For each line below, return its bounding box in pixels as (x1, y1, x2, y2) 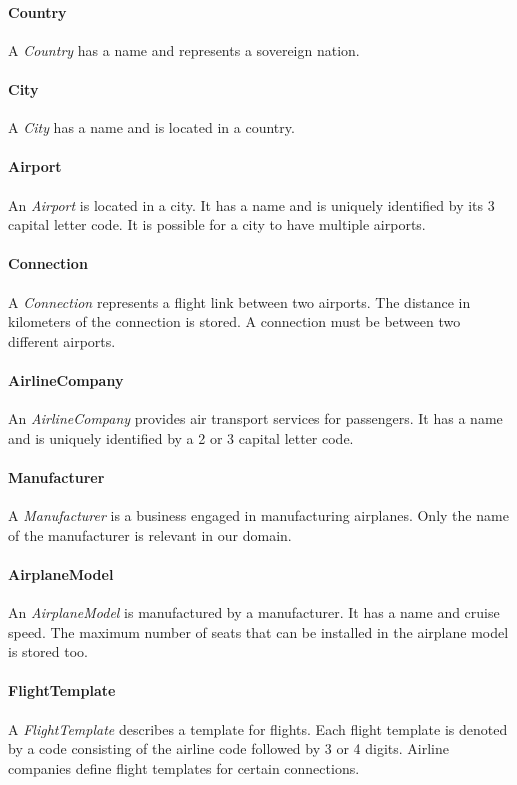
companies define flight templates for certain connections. (8, 757, 360, 778)
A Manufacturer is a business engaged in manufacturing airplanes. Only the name (8, 505, 509, 526)
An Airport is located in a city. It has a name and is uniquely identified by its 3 (8, 194, 495, 215)
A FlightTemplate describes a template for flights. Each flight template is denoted (8, 718, 508, 739)
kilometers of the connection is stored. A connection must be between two (8, 311, 461, 332)
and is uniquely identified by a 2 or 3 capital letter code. (8, 427, 354, 448)
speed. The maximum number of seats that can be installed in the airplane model (8, 621, 509, 642)
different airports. (8, 330, 116, 351)
